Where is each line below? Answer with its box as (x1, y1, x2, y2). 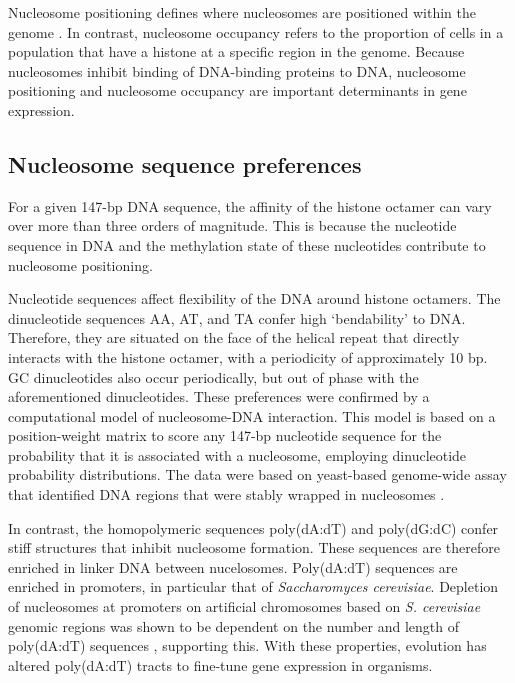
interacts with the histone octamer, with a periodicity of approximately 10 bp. (8, 346, 488, 367)
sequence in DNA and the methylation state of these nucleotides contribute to (8, 234, 486, 255)
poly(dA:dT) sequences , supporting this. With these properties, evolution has (8, 635, 487, 656)
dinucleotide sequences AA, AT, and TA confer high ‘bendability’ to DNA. (8, 307, 466, 328)
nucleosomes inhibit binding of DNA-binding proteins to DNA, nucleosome (8, 60, 466, 81)
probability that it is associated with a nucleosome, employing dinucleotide (8, 444, 467, 465)
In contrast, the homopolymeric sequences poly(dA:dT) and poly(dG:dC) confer (8, 517, 499, 538)
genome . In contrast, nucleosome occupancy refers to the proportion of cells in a (8, 21, 504, 42)
